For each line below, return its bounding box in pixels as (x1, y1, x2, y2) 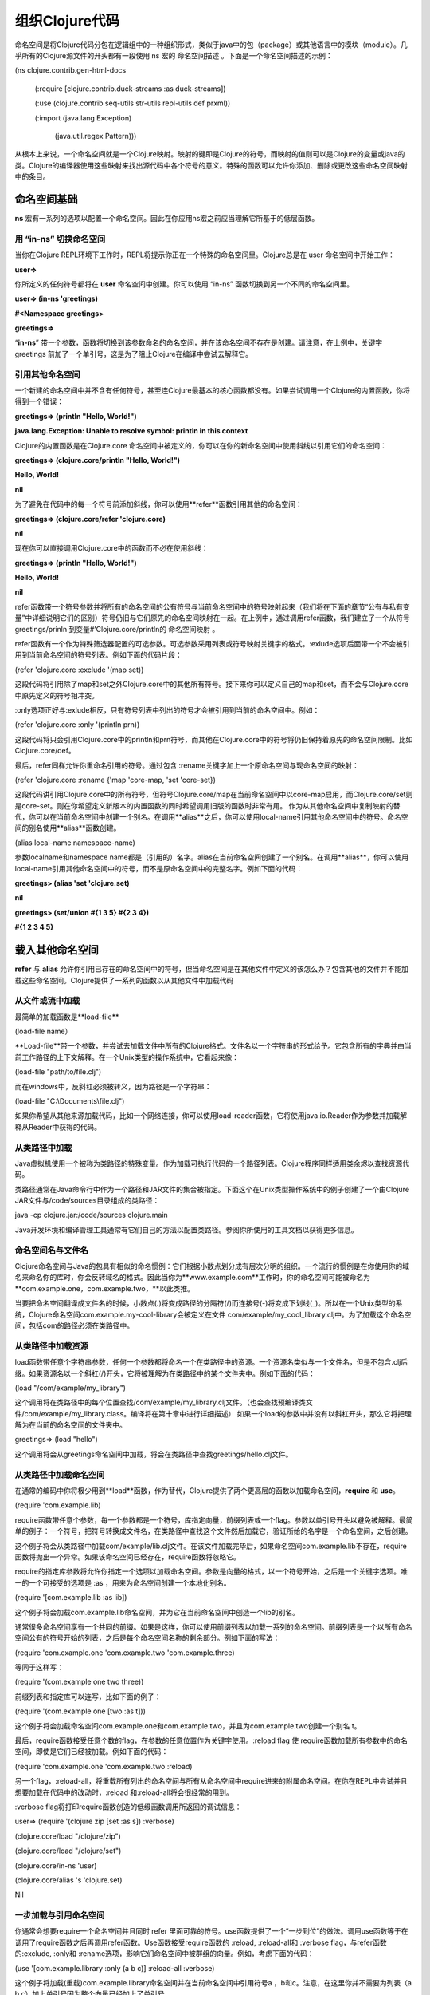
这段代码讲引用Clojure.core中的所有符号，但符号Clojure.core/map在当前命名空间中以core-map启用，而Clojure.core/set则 (14, 790, 413, 800)
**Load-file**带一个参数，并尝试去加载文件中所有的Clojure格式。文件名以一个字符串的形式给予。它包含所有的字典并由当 (14, 1041, 412, 1051)
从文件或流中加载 (14, 995, 80, 1006)
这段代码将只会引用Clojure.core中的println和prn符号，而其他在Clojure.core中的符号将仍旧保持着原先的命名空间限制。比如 (14, 734, 413, 744)
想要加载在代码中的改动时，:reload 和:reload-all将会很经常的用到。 (14, 1788, 234, 1797)
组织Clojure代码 (14, 12, 119, 30)
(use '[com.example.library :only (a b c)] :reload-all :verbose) (14, 1963, 215, 1973)
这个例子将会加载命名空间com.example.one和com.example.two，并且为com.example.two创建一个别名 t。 (14, 1720, 362, 1731)
